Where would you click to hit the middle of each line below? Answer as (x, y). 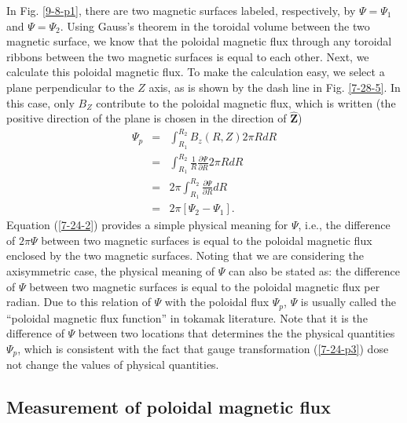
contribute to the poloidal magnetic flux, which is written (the (246, 102)
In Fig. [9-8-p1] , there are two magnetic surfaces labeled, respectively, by (181, 10)
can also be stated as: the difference (314, 270)
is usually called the (348, 302)
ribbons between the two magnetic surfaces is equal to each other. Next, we (188, 56)
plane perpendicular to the (70, 87)
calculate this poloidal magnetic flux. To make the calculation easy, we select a (196, 72)
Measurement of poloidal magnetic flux (169, 407)
